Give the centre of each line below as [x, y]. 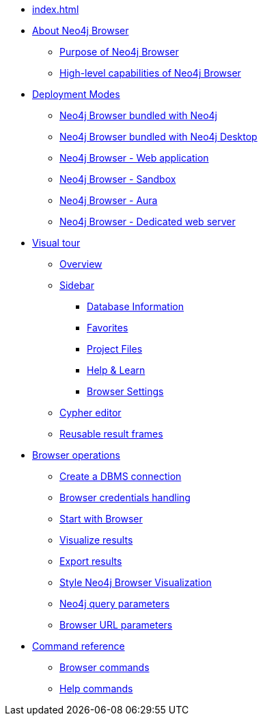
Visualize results [96, 540]
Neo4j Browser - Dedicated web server [148, 222]
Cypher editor [91, 413]
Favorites [108, 328]
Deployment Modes [76, 94]
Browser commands [105, 667]
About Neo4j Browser [81, 30]
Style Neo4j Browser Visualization [136, 582]
